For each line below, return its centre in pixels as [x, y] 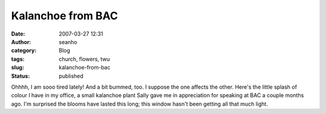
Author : [21, 42]
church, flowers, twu [85, 59]
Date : [18, 34]
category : [24, 51]
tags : [18, 59]
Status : [21, 76]
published [71, 76]
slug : [18, 68]
